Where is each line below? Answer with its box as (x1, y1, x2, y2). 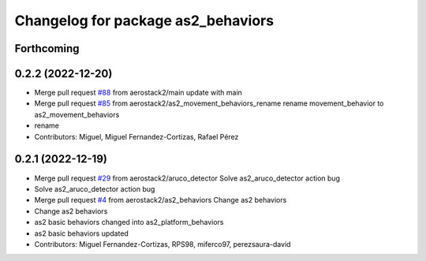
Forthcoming (14, 42, 80, 55)
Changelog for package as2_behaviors (14, 12, 275, 29)
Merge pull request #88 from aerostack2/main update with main (34, 88, 242, 98)
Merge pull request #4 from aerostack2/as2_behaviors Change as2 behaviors (34, 196, 287, 205)
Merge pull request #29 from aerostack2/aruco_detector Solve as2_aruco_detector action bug (34, 173, 341, 183)
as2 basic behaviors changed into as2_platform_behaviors (34, 218, 224, 227)
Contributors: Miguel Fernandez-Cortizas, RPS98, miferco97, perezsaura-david (34, 239, 291, 248)
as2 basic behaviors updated (34, 229, 129, 238)
